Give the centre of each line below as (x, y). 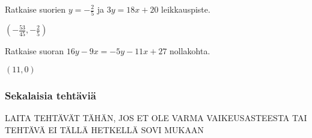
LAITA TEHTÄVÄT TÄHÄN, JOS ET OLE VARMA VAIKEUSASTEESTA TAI (156, 118)
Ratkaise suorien (35, 9)
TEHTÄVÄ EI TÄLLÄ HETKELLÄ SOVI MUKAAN (104, 129)
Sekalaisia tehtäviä (50, 95)
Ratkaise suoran (34, 51)
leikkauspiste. (186, 9)
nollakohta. (190, 51)
